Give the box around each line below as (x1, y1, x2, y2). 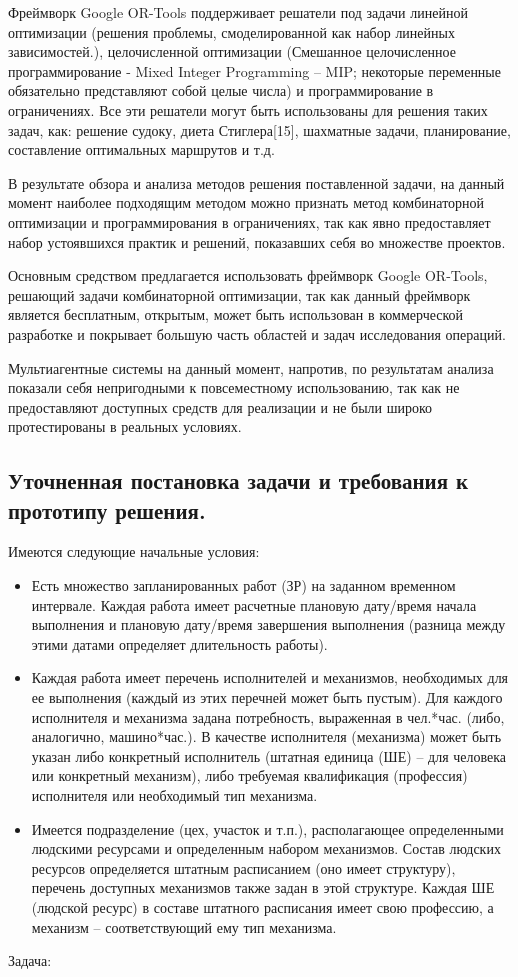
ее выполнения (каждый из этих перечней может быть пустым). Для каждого (31, 687, 503, 708)
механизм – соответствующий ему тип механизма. (31, 916, 337, 937)
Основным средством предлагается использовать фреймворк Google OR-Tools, (8, 265, 488, 286)
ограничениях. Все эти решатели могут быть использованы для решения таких (8, 99, 488, 120)
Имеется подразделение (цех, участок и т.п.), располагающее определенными (31, 818, 504, 839)
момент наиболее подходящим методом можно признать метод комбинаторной (8, 192, 485, 213)
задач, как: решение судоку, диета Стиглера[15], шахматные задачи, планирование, (8, 119, 511, 140)
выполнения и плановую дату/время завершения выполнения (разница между (31, 614, 506, 635)
